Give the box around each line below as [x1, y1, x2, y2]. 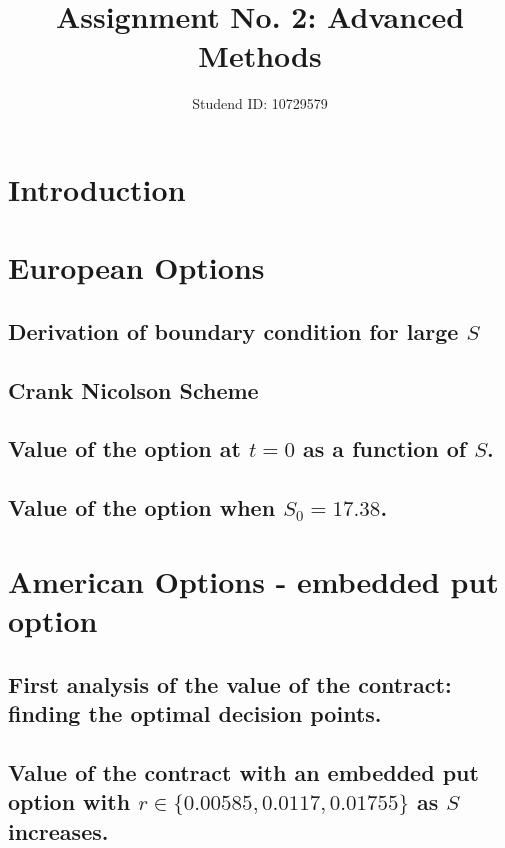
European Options [8, 247, 265, 288]
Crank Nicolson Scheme [8, 374, 259, 405]
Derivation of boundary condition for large [8, 315, 459, 346]
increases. [8, 815, 109, 846]
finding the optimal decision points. [8, 697, 382, 728]
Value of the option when [8, 492, 276, 523]
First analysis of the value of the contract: [8, 668, 452, 699]
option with [8, 786, 131, 817]
